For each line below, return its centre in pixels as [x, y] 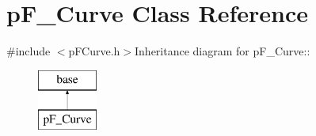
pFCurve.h [94, 51]
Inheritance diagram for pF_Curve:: [223, 51]
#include [29, 51]
